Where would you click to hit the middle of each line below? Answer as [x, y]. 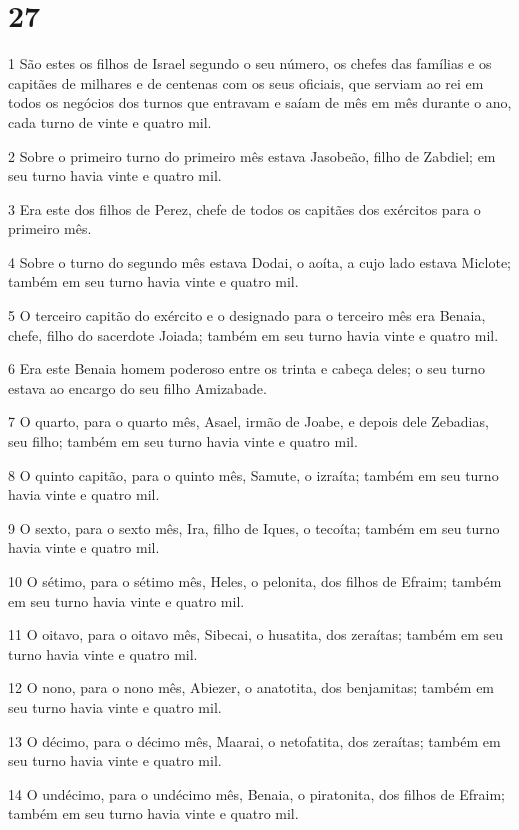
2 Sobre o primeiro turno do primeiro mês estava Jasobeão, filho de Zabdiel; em [252, 155]
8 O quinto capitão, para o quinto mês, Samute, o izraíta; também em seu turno [253, 474]
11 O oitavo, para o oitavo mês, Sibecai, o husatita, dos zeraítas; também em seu [256, 634]
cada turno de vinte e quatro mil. [110, 121]
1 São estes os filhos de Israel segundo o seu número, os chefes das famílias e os [250, 63]
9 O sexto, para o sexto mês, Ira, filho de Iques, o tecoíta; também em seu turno [254, 527]
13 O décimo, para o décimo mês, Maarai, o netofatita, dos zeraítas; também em [254, 740]
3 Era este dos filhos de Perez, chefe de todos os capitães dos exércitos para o [244, 208]
